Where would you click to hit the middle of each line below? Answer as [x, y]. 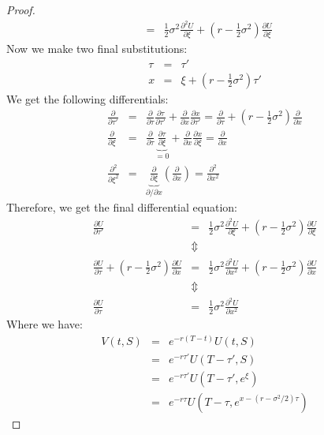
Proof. [21, 9]
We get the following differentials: [88, 98]
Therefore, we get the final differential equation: [122, 207]
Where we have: [45, 324]
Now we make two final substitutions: [97, 49]
